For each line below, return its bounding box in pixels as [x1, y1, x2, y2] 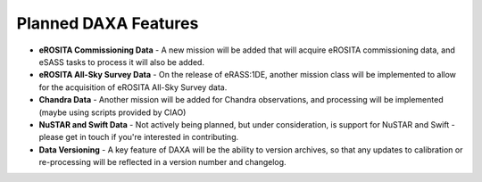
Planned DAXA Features [16, 13, 199, 33]
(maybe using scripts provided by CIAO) [38, 107, 187, 118]
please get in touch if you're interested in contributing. [38, 132, 239, 143]
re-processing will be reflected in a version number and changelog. [38, 157, 287, 168]
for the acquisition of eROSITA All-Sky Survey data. [38, 81, 228, 93]
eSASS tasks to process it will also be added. [38, 56, 205, 67]
